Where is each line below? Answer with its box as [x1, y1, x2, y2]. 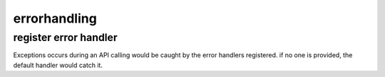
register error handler [13, 31, 118, 44]
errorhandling [13, 11, 98, 26]
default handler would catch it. [13, 61, 103, 69]
